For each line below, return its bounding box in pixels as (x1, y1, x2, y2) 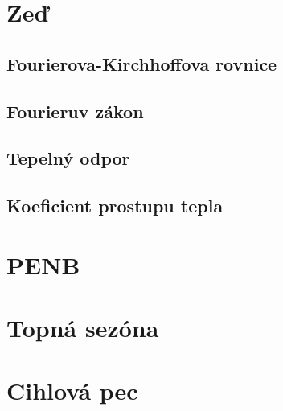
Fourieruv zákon (6, 98, 144, 123)
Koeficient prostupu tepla (6, 193, 224, 218)
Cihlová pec (6, 374, 138, 407)
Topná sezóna (6, 311, 159, 344)
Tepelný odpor (6, 146, 130, 171)
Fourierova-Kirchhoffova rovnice (6, 51, 277, 76)
